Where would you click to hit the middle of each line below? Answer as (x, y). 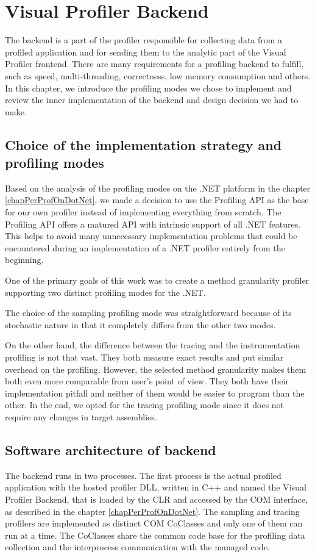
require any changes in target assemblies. (81, 416)
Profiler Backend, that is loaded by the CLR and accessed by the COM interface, (156, 499)
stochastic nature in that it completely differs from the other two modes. (140, 324)
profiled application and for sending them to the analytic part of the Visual (146, 52)
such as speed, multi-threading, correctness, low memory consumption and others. (158, 75)
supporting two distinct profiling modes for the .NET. (105, 292)
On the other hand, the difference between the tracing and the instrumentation (153, 345)
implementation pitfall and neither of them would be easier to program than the (155, 393)
